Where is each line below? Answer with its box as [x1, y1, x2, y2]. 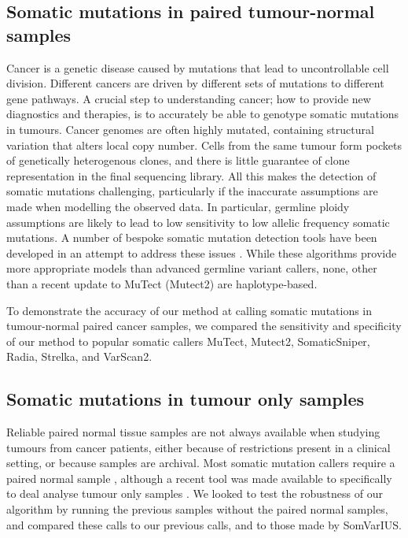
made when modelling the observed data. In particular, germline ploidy [6, 198, 350, 214]
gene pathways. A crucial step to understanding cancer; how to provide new [6, 90, 371, 106]
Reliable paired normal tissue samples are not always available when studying [6, 424, 380, 440]
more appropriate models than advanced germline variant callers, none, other [6, 260, 377, 276]
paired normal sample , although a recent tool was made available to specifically [6, 469, 392, 486]
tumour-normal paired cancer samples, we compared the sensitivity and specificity [6, 317, 402, 334]
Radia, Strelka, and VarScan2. [6, 348, 153, 365]
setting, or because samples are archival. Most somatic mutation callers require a [6, 455, 395, 471]
